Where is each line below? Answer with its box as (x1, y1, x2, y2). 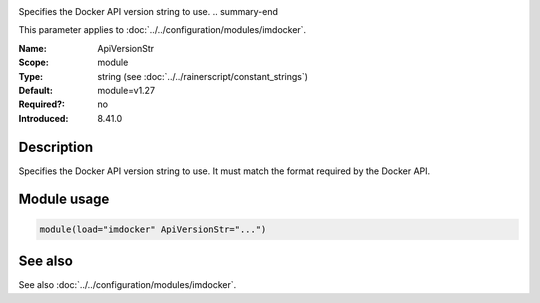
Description (18, 138, 94, 155)
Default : (18, 84, 54, 96)
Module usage (18, 191, 110, 208)
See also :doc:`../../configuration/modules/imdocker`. (18, 279, 237, 291)
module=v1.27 (97, 84, 155, 96)
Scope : (18, 56, 49, 69)
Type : (18, 70, 44, 82)
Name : (18, 42, 47, 54)
